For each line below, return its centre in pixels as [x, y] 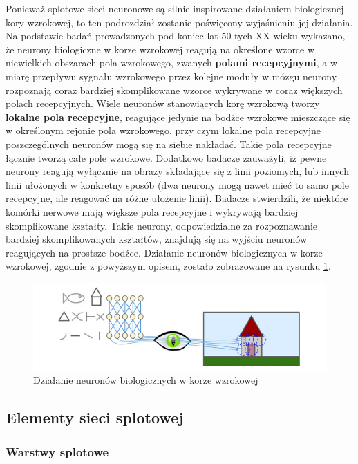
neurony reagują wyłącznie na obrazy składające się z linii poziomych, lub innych [177, 171]
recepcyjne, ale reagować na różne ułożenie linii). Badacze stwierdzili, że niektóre [177, 198]
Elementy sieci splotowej [95, 417]
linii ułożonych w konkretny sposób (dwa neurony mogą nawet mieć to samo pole [177, 184]
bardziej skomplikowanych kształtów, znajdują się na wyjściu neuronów [156, 239]
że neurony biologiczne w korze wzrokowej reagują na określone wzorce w [160, 49]
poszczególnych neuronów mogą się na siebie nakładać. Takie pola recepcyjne [169, 143]
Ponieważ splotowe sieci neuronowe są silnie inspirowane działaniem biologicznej [175, 8]
